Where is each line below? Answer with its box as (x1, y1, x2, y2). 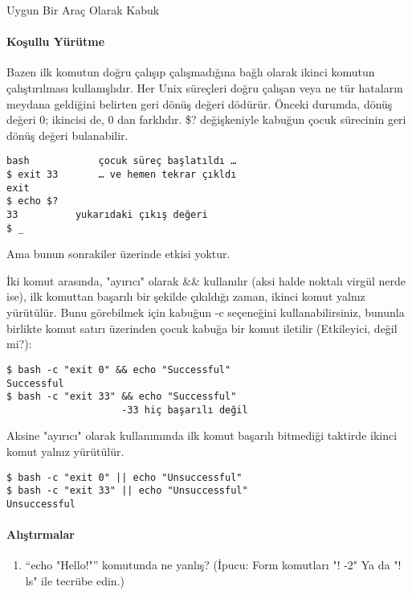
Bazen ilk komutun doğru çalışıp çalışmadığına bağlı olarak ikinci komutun (6, 64, 375, 80)
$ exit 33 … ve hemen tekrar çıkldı (6, 169, 237, 181)
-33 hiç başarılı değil (121, 404, 248, 416)
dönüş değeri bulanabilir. (6, 126, 128, 143)
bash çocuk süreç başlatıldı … (6, 155, 237, 167)
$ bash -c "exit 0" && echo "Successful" (6, 363, 231, 375)
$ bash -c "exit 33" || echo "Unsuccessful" (6, 485, 248, 497)
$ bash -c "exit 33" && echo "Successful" (6, 391, 237, 403)
